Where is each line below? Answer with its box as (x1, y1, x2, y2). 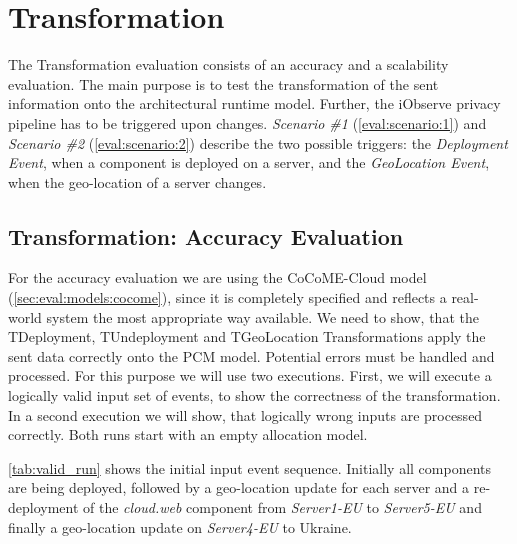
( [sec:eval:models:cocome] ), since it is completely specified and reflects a (8, 287, 447, 308)
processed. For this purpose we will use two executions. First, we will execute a (8, 365, 492, 386)
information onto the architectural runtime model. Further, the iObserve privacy (8, 93, 501, 114)
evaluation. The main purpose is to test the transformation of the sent (8, 73, 439, 94)
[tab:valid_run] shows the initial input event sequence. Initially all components (8, 457, 492, 478)
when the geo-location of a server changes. (8, 171, 267, 192)
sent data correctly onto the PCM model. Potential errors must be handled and (8, 345, 495, 366)
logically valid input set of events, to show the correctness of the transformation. (8, 385, 501, 406)
